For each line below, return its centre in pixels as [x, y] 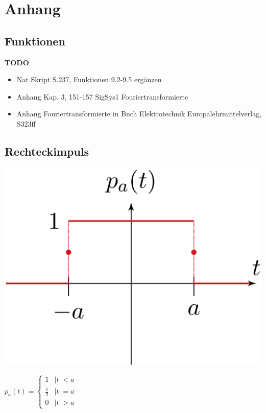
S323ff [26, 123]
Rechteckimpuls [47, 151]
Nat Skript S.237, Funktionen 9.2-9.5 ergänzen [89, 79]
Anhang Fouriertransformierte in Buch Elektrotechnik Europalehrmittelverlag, [139, 114]
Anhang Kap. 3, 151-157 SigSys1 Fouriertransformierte [102, 96]
